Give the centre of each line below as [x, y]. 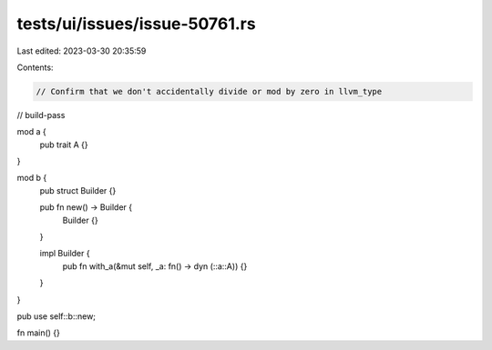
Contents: [35, 67]
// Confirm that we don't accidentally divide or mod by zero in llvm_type [209, 91]
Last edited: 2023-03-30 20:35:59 [82, 51]
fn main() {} [39, 333]
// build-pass [41, 115]
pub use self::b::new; [56, 316]
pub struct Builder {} [78, 190]
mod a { [31, 132]
